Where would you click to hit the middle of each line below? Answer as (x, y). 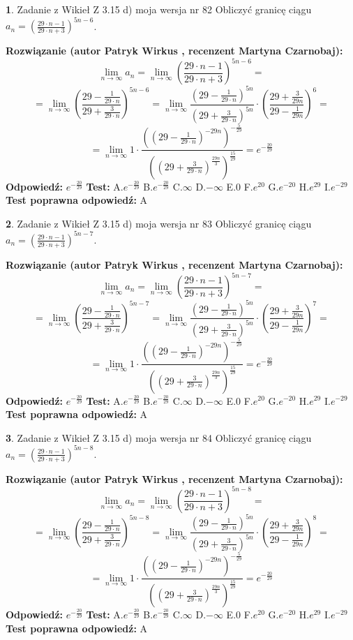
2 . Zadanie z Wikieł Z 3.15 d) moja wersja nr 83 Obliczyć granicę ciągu (159, 223)
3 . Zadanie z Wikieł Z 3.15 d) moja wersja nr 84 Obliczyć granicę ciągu (159, 437)
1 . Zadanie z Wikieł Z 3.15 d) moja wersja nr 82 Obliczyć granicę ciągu (159, 9)
